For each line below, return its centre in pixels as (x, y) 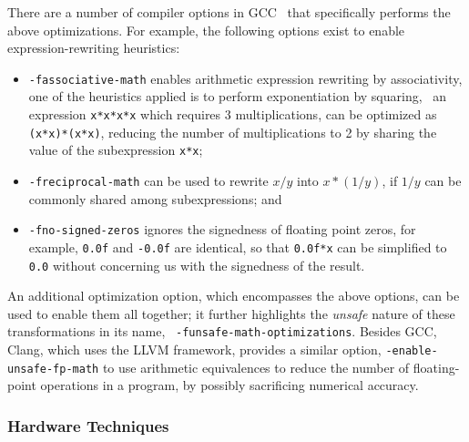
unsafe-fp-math (53, 369)
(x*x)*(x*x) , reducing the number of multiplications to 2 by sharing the (233, 132)
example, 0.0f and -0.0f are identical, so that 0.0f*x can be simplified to (238, 247)
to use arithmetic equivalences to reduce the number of (256, 367)
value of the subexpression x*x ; (116, 150)
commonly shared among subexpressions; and (155, 198)
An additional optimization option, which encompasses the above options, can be (234, 296)
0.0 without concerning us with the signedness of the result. (197, 265)
